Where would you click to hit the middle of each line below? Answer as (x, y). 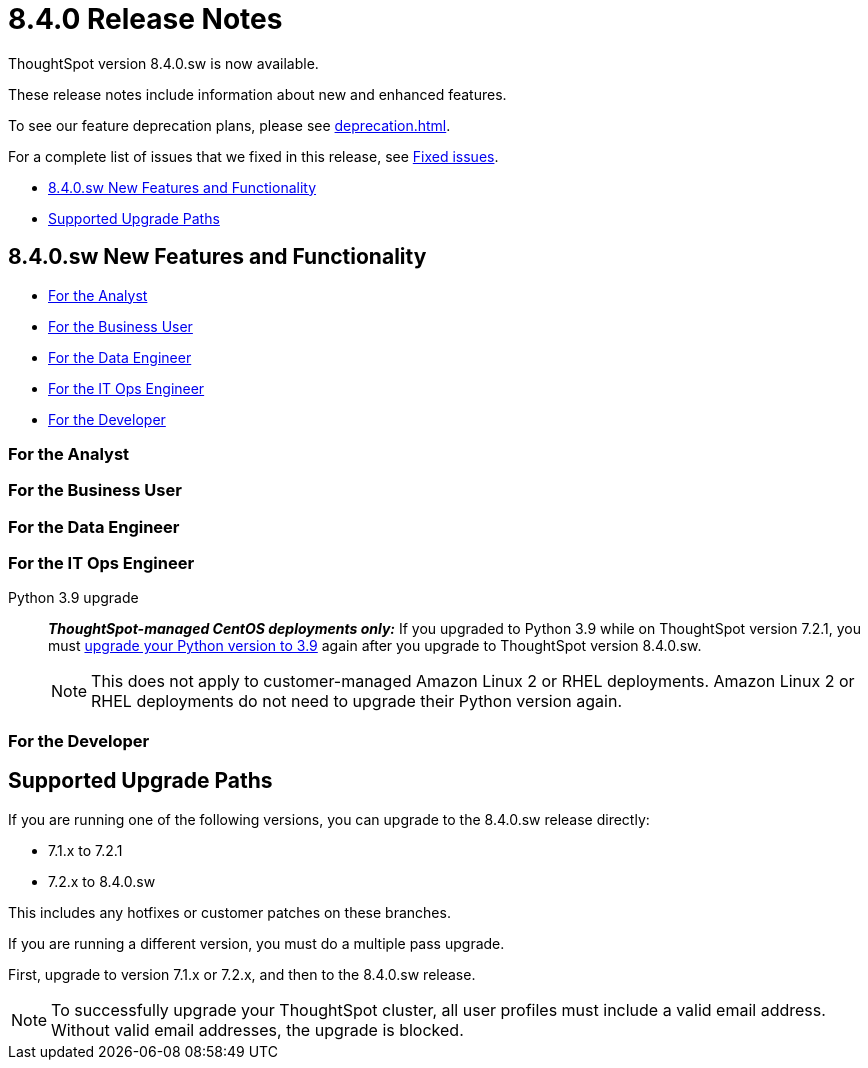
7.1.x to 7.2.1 (85, 850)
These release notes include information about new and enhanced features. (257, 94)
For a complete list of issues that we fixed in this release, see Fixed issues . (253, 156)
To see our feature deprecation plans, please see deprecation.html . (229, 125)
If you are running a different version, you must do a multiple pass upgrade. (256, 943)
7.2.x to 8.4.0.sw (102, 881)
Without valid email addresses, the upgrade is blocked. (257, 1029)
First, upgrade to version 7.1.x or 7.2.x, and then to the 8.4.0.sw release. (242, 974)
